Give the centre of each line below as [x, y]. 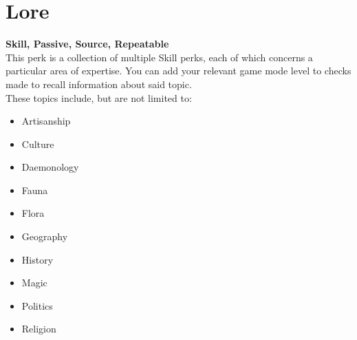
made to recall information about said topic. [99, 84]
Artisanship [46, 121]
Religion [39, 329]
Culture [38, 144]
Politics [37, 305]
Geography [45, 236]
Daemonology [50, 167]
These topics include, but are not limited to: [99, 97]
